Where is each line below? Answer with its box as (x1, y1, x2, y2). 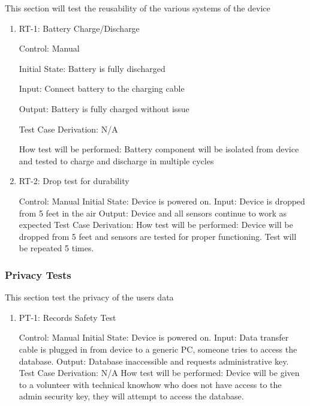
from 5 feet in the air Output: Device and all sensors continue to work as (19, 206, 287, 219)
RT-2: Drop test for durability (19, 175, 130, 187)
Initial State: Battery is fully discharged (19, 62, 165, 74)
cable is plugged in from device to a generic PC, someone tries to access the (19, 342, 297, 355)
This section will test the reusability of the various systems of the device (5, 2, 270, 14)
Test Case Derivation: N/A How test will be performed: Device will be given (19, 366, 300, 379)
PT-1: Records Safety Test (19, 311, 116, 323)
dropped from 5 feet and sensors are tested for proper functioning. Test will (19, 230, 297, 242)
